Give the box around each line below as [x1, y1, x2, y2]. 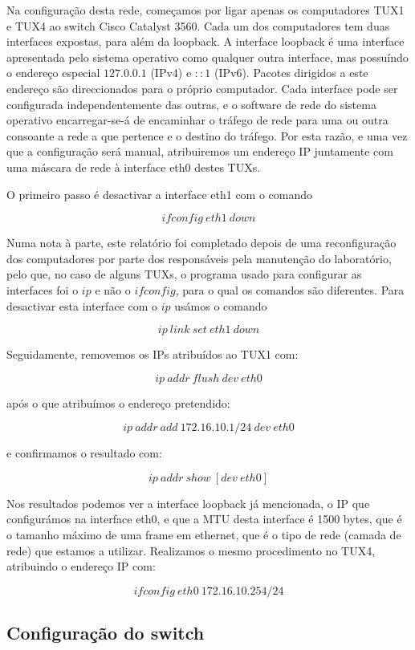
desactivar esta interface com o [6, 297, 158, 314]
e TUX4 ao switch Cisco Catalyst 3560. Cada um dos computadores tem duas [6, 17, 390, 34]
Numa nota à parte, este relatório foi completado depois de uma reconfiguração [6, 234, 397, 251]
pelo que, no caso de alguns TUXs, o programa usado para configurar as [6, 266, 362, 282]
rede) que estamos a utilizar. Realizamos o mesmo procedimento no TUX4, [6, 542, 376, 559]
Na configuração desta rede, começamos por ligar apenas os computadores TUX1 [6, 2, 405, 18]
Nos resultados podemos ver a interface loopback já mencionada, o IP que [6, 494, 370, 511]
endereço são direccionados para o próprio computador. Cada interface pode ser [6, 79, 398, 96]
